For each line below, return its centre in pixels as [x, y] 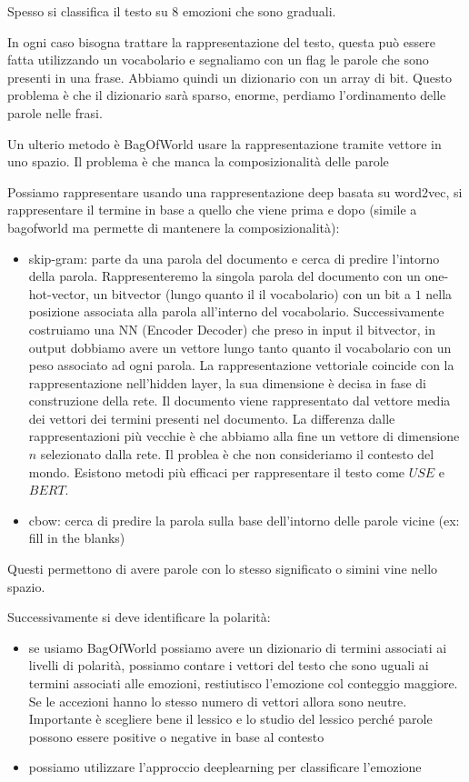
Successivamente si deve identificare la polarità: [139, 617]
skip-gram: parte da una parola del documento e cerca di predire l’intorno [234, 258]
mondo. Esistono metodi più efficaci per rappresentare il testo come [217, 471]
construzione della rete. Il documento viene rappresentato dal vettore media [239, 401]
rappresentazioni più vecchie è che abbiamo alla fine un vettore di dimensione [244, 436]
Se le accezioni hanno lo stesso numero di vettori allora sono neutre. [218, 701]
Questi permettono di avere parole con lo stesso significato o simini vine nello [223, 569]
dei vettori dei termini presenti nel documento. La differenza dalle [212, 418]
